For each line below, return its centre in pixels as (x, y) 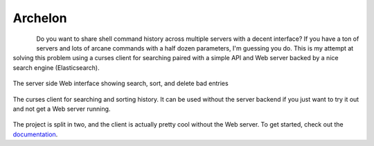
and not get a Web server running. (62, 109)
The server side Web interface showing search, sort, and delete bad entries (121, 84)
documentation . (35, 134)
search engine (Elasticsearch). (56, 67)
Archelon (40, 18)
